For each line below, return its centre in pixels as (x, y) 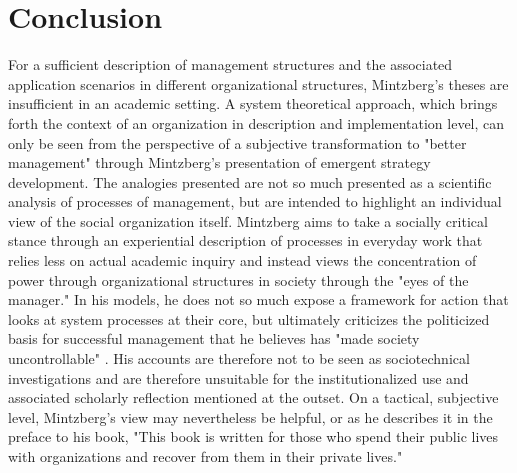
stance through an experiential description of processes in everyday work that (245, 240)
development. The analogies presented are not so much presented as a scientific (250, 181)
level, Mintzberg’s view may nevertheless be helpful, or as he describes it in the (250, 416)
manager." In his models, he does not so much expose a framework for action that (258, 299)
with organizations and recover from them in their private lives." (205, 456)
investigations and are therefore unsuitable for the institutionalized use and (238, 377)
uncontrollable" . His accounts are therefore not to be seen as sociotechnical (239, 358)
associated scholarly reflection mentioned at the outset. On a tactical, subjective (253, 397)
